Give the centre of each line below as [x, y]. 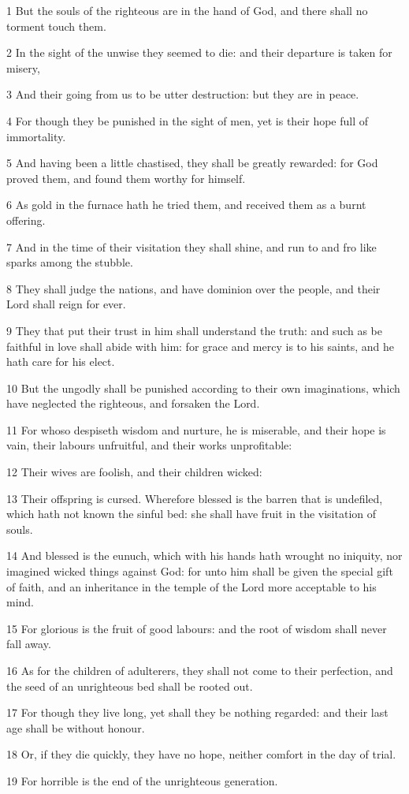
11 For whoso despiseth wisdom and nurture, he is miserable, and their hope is [196, 429]
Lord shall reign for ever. [66, 304]
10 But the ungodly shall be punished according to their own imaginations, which [203, 388]
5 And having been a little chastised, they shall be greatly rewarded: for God [192, 163]
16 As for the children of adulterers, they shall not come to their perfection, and [200, 670]
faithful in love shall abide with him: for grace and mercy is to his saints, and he [201, 346]
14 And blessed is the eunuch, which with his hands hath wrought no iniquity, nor [204, 555]
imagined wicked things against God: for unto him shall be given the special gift [200, 571]
